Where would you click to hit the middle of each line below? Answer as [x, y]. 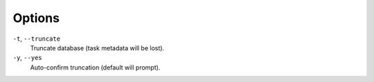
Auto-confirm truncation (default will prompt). [95, 67]
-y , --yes [27, 58]
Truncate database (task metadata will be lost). [97, 48]
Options [36, 18]
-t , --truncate [37, 39]
